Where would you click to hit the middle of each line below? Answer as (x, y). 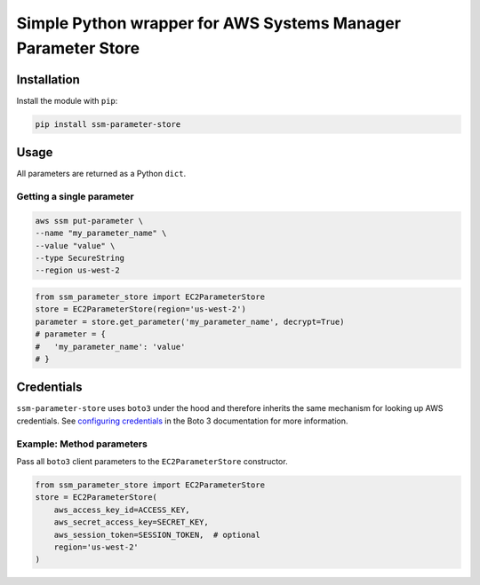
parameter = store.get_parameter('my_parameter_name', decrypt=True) (190, 321)
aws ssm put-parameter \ (89, 221)
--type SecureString (80, 258)
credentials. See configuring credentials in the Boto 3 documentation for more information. (182, 421)
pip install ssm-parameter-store (108, 124)
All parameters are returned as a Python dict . (101, 174)
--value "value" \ (75, 245)
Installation (48, 79)
